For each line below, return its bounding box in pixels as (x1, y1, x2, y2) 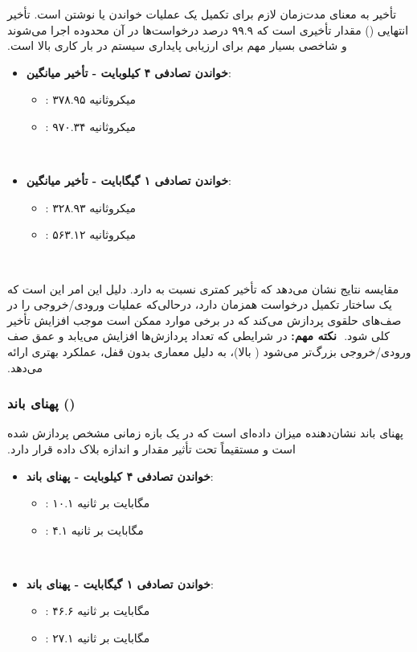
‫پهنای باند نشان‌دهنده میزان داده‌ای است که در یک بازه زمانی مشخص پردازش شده (7, 424, 403, 441)
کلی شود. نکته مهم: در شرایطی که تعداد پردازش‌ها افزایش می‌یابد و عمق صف (7, 327, 390, 344)
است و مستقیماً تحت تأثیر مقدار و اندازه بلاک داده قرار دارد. (7, 440, 296, 457)
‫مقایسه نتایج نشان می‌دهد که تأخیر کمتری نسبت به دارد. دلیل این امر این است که (7, 280, 399, 297)
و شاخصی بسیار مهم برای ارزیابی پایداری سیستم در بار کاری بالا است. (7, 37, 347, 54)
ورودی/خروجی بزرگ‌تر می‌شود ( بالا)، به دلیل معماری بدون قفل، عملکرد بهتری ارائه (7, 342, 411, 359)
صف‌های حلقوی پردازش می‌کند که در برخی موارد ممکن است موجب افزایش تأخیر (7, 311, 402, 328)
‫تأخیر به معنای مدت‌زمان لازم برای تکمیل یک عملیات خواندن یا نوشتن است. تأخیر (7, 6, 397, 22)
